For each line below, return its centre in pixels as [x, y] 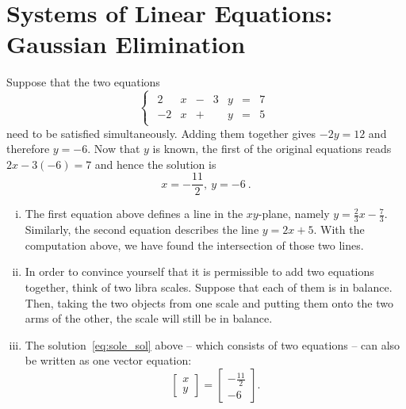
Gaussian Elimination [126, 44]
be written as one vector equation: [108, 360]
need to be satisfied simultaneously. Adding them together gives [161, 133]
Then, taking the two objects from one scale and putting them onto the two [209, 302]
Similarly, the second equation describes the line [142, 229]
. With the [339, 229]
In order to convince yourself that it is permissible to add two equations [199, 271]
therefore [28, 149]
